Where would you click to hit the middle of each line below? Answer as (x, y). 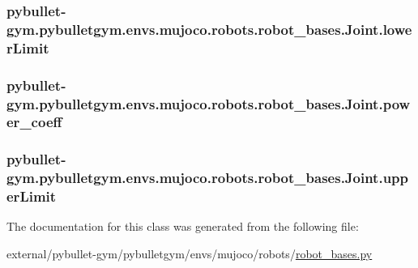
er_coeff (34, 122)
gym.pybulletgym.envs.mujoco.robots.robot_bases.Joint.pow (209, 103)
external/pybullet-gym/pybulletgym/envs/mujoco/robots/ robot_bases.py (190, 254)
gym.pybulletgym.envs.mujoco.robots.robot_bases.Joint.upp (208, 178)
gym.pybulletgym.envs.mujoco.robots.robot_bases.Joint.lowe (209, 29)
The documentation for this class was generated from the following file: (183, 226)
